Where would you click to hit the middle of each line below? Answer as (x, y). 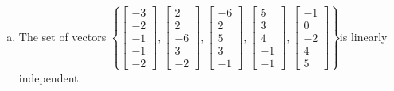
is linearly (363, 36)
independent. (50, 77)
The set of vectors (62, 36)
